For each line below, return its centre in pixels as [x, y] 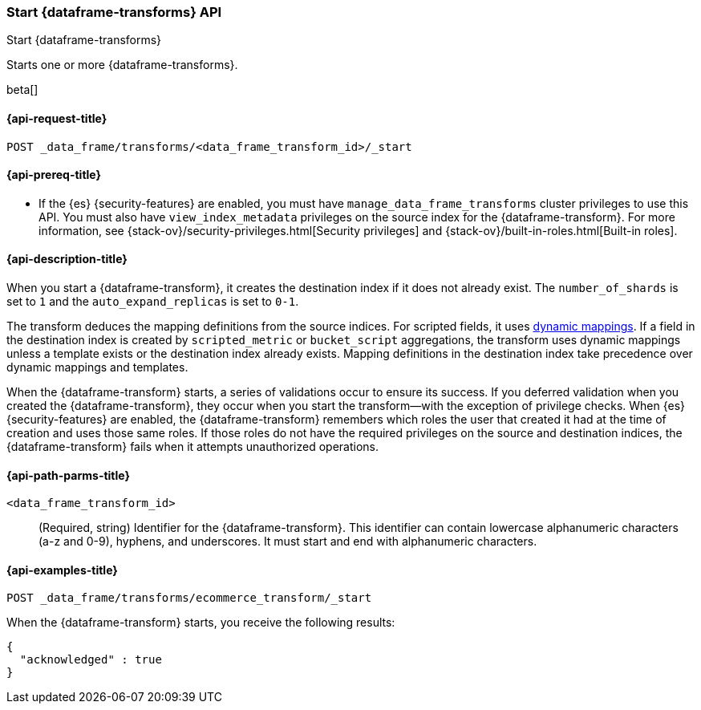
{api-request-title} [57, 118]
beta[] [22, 90]
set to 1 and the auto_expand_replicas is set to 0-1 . [153, 302]
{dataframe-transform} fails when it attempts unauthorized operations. [192, 447]
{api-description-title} [67, 259]
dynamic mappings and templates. [97, 367]
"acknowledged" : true [91, 660]
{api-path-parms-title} [69, 475]
